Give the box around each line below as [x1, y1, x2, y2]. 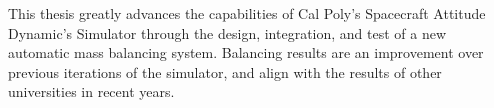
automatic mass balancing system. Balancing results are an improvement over [8, 42, 484, 63]
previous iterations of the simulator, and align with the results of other [8, 61, 442, 82]
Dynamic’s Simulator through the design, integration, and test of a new [8, 22, 447, 43]
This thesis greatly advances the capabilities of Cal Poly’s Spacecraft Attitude [8, 3, 486, 23]
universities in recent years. [8, 81, 175, 102]
